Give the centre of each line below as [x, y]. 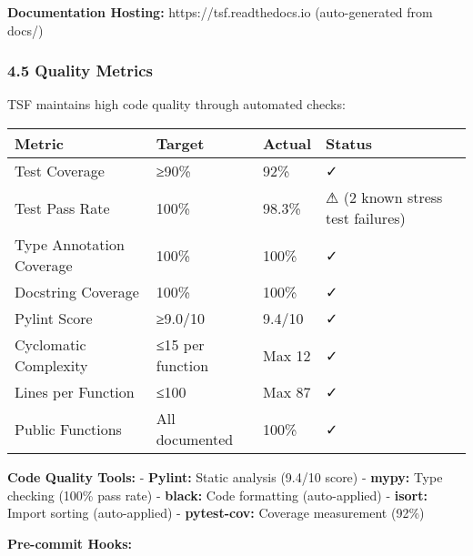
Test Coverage [60, 171]
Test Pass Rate [62, 207]
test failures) [366, 218]
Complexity [51, 365]
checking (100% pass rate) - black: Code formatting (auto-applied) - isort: [217, 495]
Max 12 [287, 355]
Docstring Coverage [77, 292]
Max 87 [287, 392]
